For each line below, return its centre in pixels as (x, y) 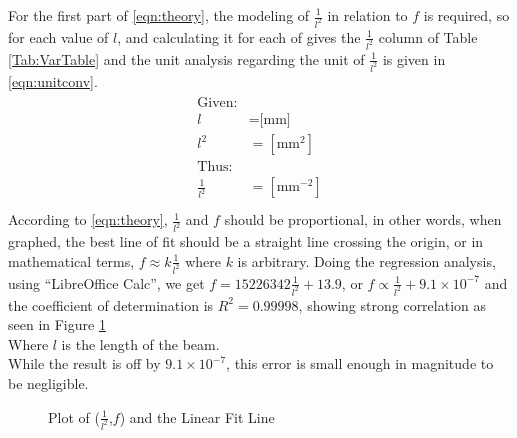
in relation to (367, 15)
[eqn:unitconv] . (53, 80)
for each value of (58, 36)
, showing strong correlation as (392, 304)
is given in (414, 58)
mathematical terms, (71, 260)
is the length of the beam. (140, 343)
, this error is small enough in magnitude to (360, 363)
